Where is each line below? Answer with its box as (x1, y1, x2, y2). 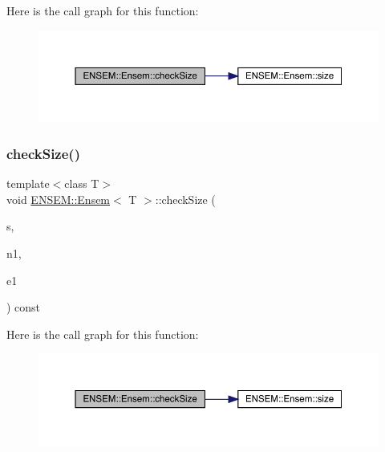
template (6, 175, 50, 192)
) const (6, 299, 41, 316)
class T (64, 175, 99, 192)
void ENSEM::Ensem (6, 190, 111, 207)
